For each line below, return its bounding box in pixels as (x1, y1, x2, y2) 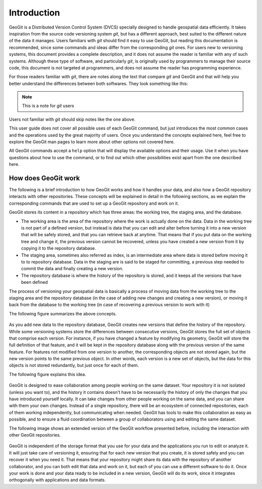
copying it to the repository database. (21, 245, 97, 251)
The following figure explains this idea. (9, 371, 86, 377)
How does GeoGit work (9, 174, 80, 182)
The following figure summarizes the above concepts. (9, 310, 117, 316)
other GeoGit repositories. (9, 432, 61, 438)
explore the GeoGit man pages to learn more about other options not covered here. (9, 139, 175, 145)
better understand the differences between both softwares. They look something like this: (9, 81, 188, 86)
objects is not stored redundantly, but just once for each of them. (9, 362, 139, 368)
